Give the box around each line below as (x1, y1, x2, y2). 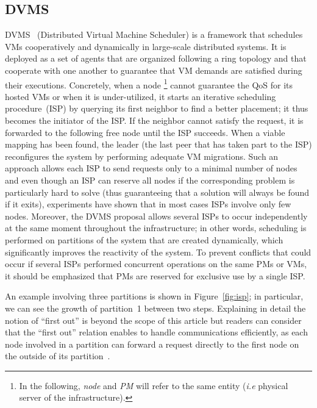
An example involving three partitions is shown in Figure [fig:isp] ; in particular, (5, 290, 304, 302)
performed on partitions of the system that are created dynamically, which (5, 233, 283, 246)
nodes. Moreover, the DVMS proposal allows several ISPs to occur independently (5, 209, 308, 222)
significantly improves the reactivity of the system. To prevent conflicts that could (5, 245, 312, 258)
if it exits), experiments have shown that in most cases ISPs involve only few (5, 198, 291, 210)
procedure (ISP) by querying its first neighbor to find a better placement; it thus (5, 102, 308, 115)
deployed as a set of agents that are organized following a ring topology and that (5, 52, 307, 65)
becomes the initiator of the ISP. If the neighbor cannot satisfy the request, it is (5, 114, 304, 127)
